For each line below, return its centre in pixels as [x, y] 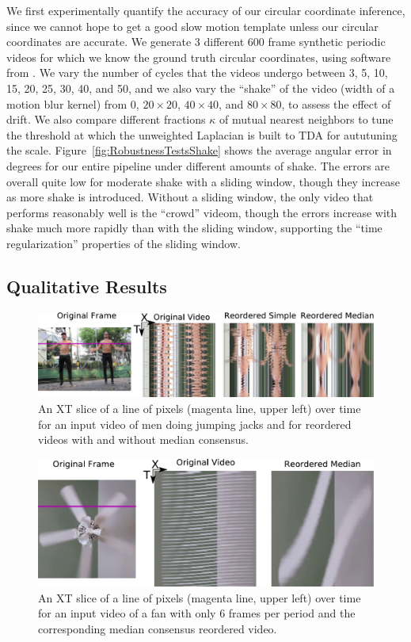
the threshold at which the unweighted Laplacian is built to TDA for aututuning [202, 134]
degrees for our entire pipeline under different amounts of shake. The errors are [198, 165]
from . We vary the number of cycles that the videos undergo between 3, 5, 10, [197, 73]
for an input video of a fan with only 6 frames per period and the [197, 613]
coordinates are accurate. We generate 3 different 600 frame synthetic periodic [196, 42]
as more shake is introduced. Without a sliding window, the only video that [190, 197]
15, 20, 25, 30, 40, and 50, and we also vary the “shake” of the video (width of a [201, 88]
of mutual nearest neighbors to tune [306, 119]
